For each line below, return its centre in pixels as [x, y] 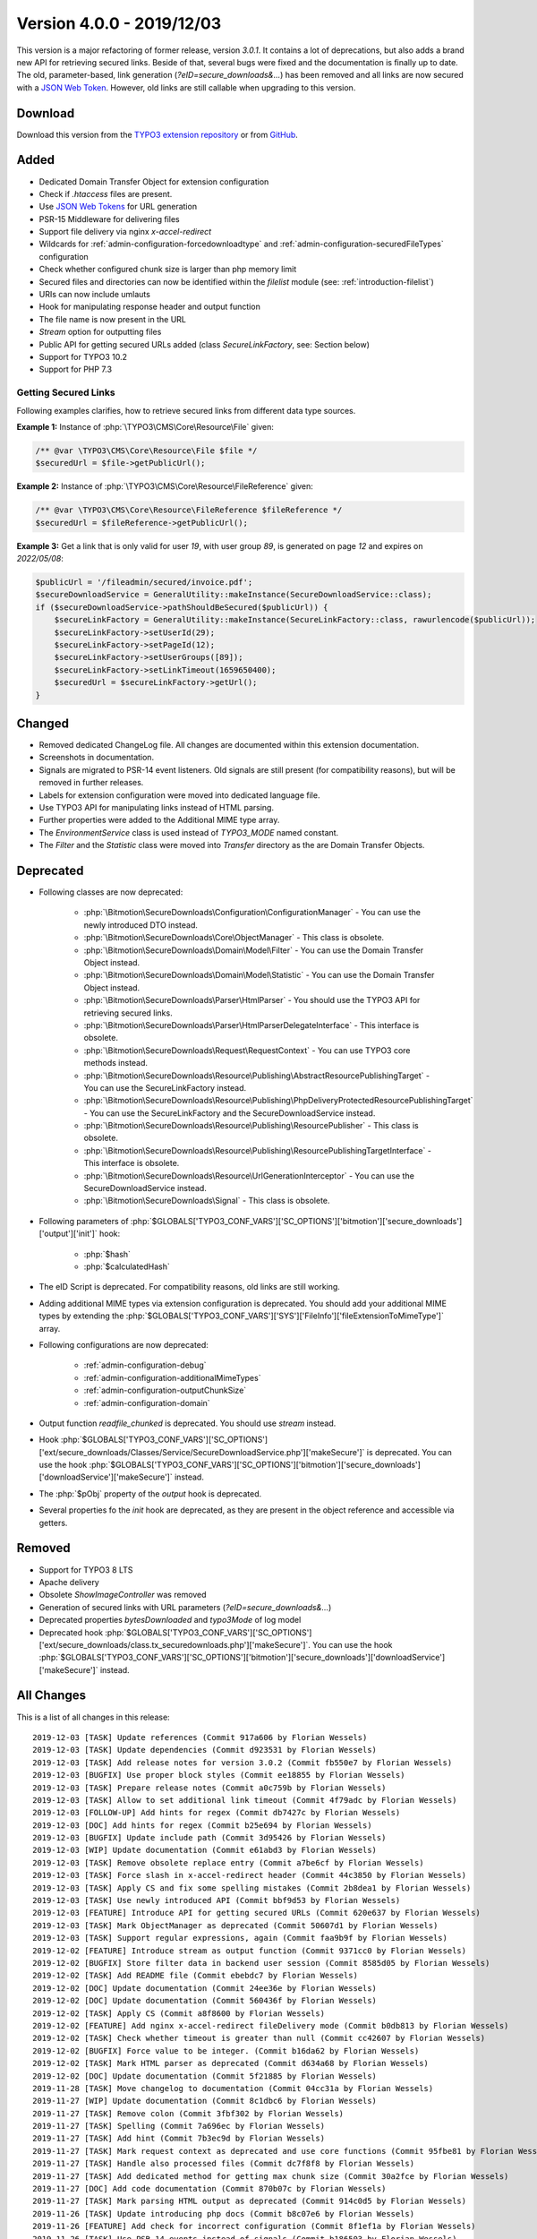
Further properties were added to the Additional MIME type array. [159, 820]
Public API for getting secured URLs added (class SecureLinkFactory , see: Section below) [205, 344]
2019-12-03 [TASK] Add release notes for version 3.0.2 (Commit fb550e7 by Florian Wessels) [243, 1763]
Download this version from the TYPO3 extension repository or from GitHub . [158, 134]
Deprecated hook [71, 1632]
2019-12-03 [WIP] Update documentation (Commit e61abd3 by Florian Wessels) [205, 1850]
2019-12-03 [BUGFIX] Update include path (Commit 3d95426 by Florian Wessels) [209, 1838]
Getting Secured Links [66, 392]
